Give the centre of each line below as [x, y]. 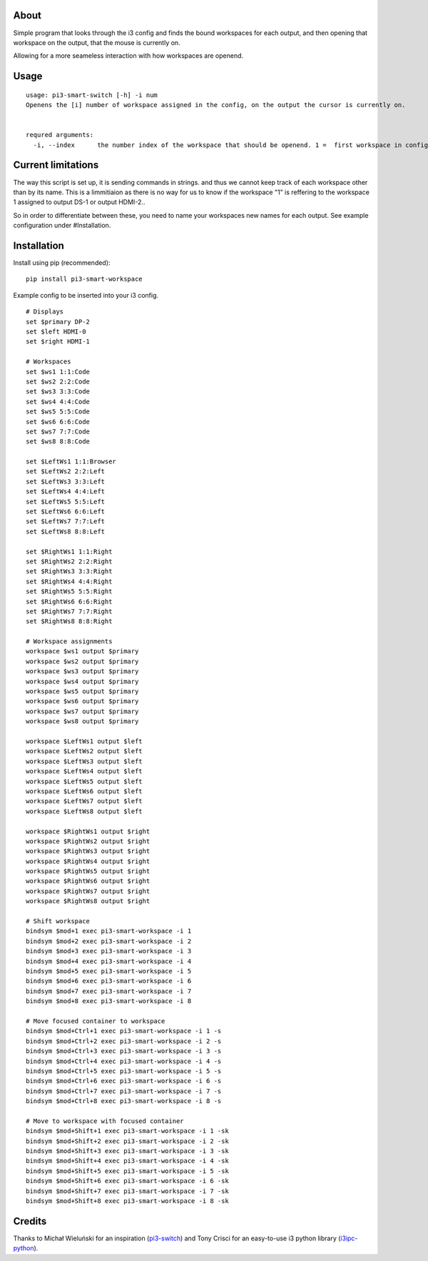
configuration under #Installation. [62, 226]
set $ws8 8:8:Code [58, 442]
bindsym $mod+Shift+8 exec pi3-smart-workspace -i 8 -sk [128, 1201]
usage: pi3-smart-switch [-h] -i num [92, 95]
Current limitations [56, 165]
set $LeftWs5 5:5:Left [66, 501]
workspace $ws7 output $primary [82, 711]
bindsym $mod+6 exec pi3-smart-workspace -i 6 [109, 981]
